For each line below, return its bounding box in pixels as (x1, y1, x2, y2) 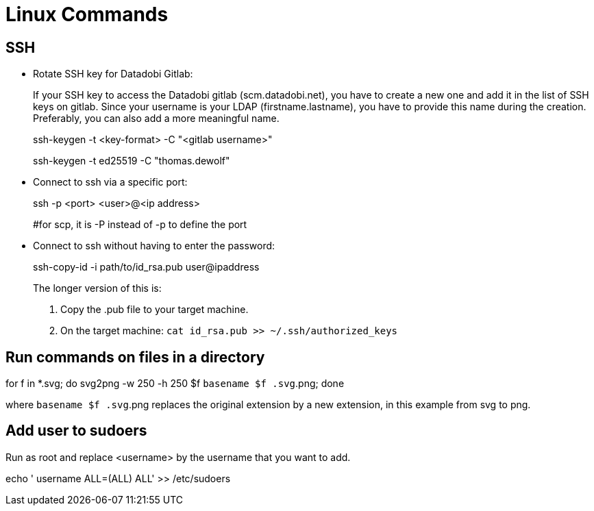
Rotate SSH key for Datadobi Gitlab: (33, 68, 193, 80)
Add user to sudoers (5, 422, 147, 440)
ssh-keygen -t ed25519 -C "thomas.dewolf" (33, 155, 230, 167)
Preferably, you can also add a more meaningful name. (33, 112, 280, 125)
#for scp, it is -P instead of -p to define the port (33, 219, 247, 231)
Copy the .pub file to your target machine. (60, 303, 249, 316)
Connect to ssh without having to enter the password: (33, 240, 275, 252)
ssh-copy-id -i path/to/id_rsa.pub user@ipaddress (33, 261, 260, 273)
